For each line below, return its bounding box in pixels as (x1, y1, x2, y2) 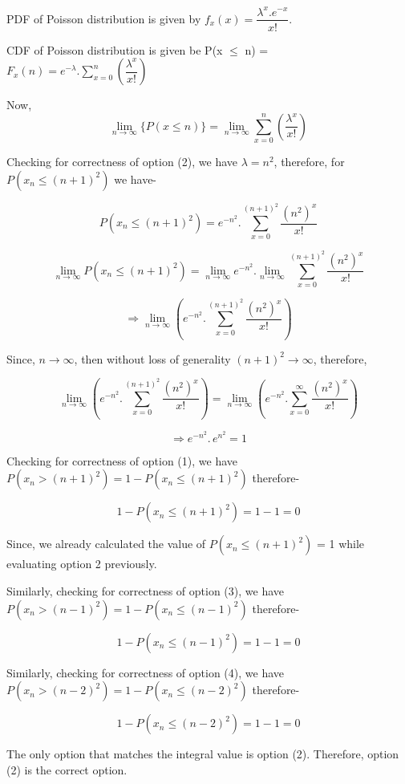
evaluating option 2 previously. (6, 555, 157, 572)
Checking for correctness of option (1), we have (6, 452, 238, 469)
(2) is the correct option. (6, 761, 128, 778)
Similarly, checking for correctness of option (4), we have (6, 664, 285, 680)
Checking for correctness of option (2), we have (6, 153, 238, 170)
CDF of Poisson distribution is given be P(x (6, 41, 223, 58)
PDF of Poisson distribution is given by (6, 10, 201, 26)
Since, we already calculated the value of (6, 535, 206, 552)
